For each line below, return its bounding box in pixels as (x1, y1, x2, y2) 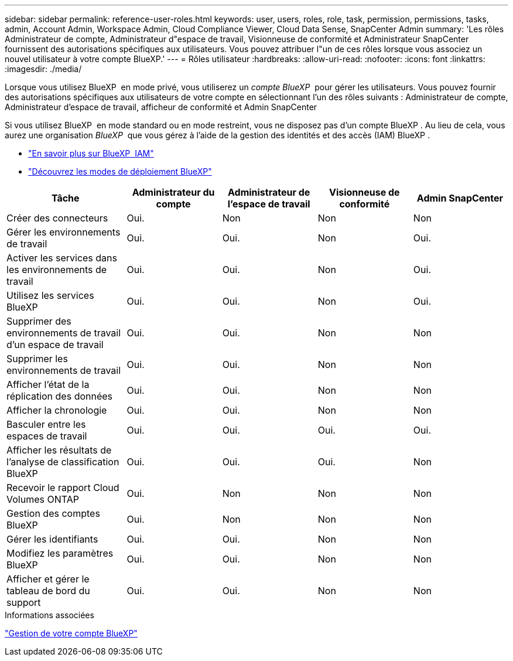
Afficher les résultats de (6, 444, 112, 456)
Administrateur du (132, 186, 215, 198)
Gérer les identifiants (6, 533, 98, 545)
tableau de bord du (6, 585, 90, 597)
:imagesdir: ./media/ (5, 64, 82, 74)
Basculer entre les (6, 418, 86, 430)
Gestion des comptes (6, 507, 100, 519)
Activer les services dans (6, 252, 117, 264)
